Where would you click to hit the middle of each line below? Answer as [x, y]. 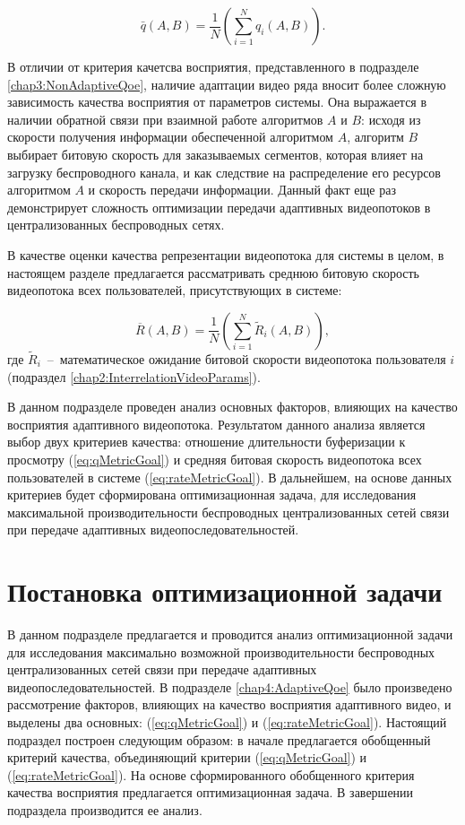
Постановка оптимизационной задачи [225, 591]
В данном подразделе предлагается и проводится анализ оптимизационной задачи [230, 634]
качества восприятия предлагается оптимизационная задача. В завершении [211, 792]
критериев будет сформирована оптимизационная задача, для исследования [212, 495]
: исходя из [391, 119]
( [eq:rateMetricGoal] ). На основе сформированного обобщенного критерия [211, 774]
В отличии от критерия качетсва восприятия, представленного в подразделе [213, 66]
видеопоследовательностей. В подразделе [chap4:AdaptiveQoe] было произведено [230, 686]
